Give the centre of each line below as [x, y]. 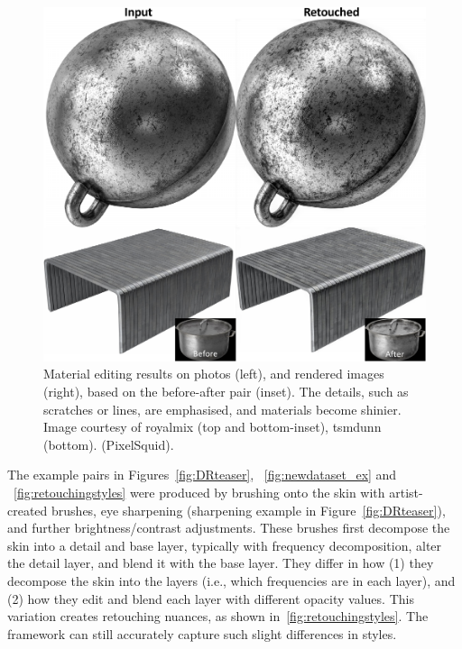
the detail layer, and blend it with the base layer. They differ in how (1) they [221, 563]
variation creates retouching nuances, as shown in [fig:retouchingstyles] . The [218, 616]
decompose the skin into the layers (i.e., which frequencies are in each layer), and [231, 580]
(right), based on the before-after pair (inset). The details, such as [226, 391]
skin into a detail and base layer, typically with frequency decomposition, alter [225, 545]
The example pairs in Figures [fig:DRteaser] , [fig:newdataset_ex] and [202, 475]
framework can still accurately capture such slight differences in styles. [202, 633]
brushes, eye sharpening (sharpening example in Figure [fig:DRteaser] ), [249, 510]
